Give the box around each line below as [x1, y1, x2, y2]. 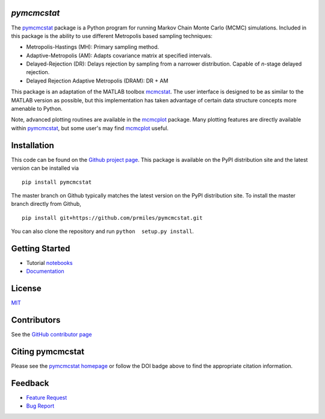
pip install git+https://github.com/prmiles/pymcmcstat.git [22, 214, 203, 221]
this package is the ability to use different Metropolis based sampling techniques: [11, 32, 213, 39]
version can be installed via [11, 164, 79, 172]
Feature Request [26, 394, 67, 401]
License [11, 284, 42, 294]
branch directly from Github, [11, 200, 81, 208]
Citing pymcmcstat [11, 346, 84, 356]
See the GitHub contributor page [11, 331, 93, 338]
